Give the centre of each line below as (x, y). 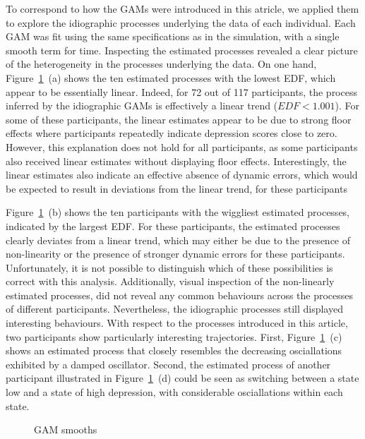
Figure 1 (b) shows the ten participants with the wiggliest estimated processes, (178, 212)
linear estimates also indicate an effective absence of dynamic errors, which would (182, 175)
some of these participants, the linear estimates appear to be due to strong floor (179, 119)
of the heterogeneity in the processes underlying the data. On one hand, (161, 64)
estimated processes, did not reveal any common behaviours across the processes (180, 295)
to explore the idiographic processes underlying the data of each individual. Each (181, 22)
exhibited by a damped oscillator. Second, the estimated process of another (168, 364)
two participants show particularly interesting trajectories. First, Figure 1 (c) (174, 336)
